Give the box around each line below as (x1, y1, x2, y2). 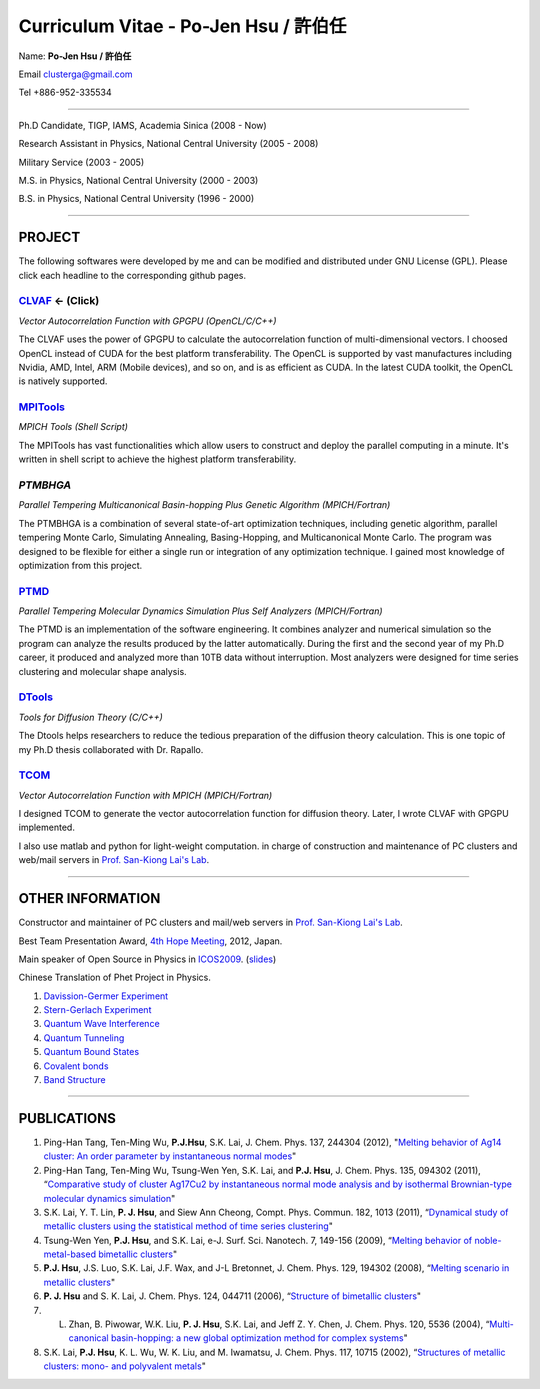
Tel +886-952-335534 (18, 86, 112, 99)
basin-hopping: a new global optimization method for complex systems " (110, 1332, 409, 1344)
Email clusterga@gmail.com (18, 68, 134, 80)
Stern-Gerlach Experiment (43, 1004, 152, 1016)
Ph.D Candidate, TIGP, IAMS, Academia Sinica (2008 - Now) (18, 119, 267, 131)
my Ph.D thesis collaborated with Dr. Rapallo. (18, 743, 204, 755)
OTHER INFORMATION (18, 890, 161, 907)
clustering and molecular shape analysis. (18, 665, 187, 677)
